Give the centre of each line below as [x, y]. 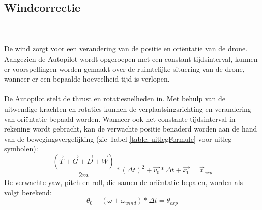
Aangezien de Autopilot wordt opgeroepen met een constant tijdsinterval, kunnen [131, 58]
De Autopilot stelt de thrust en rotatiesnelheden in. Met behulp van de [115, 99]
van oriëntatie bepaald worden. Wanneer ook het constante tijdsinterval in [120, 119]
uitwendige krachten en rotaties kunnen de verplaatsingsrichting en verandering [128, 108]
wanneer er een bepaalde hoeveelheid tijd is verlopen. [87, 79]
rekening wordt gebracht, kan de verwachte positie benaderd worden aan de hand [131, 129]
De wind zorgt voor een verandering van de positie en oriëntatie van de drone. [126, 49]
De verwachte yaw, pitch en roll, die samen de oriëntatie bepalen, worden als [124, 182]
